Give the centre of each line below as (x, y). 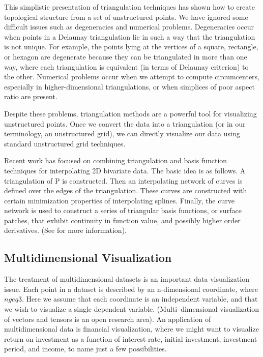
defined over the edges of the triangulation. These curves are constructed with (126, 190)
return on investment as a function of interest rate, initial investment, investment (131, 338)
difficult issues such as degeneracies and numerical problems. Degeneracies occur (129, 27)
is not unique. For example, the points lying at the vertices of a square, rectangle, (131, 47)
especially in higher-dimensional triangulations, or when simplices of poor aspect (129, 86)
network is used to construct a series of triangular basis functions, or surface (123, 210)
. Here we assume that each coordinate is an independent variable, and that (140, 299)
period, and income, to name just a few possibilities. (85, 349)
